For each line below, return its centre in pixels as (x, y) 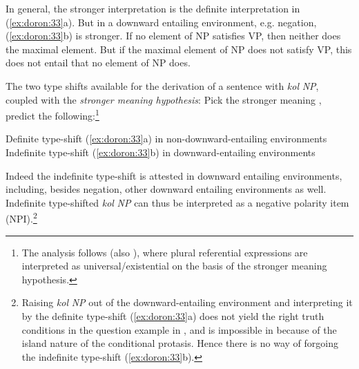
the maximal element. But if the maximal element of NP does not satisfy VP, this (179, 49)
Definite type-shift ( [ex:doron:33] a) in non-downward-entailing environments (166, 139)
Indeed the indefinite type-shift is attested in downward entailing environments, (174, 175)
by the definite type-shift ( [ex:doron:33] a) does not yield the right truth (173, 316)
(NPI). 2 (21, 218)
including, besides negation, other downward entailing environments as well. (166, 189)
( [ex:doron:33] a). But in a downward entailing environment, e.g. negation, (161, 22)
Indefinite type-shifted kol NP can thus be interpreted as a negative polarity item (177, 202)
